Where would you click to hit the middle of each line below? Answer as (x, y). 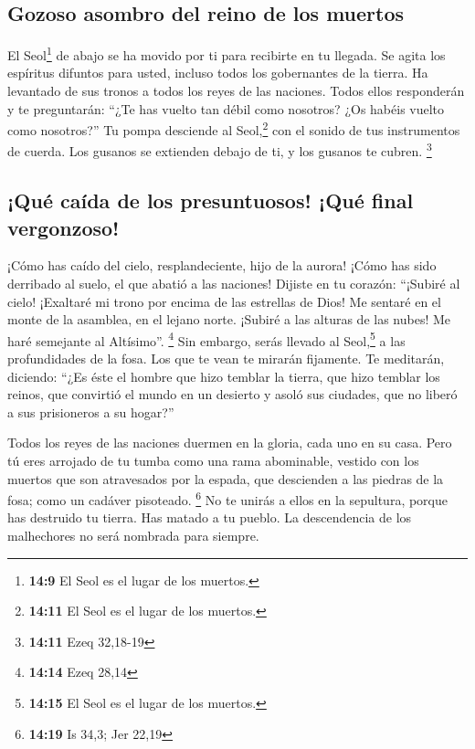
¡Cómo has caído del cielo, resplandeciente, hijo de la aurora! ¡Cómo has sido (222, 265)
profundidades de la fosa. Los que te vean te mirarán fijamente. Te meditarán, (226, 358)
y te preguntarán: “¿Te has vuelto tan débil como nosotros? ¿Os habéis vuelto (226, 108)
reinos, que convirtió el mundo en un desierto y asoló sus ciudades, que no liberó (232, 394)
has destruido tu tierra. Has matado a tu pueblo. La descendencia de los (210, 517)
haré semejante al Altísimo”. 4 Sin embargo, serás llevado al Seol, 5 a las (206, 339)
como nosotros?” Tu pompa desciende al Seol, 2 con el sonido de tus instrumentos (234, 128)
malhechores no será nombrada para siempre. (133, 535)
